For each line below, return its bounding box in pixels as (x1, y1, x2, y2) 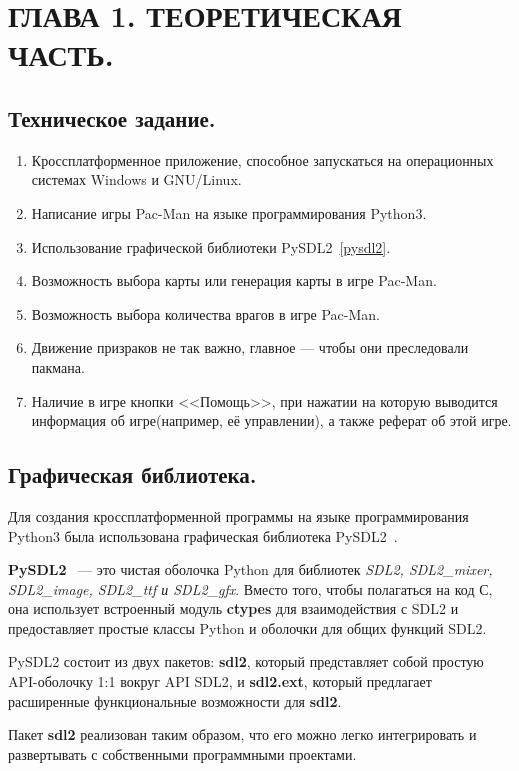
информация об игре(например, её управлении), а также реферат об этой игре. (31, 410, 512, 431)
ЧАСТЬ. (8, 34, 114, 75)
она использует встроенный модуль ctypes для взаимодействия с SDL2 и (8, 598, 459, 619)
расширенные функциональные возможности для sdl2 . (8, 690, 342, 711)
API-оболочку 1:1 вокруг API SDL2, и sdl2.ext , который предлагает (8, 671, 432, 692)
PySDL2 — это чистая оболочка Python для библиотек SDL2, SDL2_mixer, (8, 559, 493, 580)
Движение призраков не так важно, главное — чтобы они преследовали (31, 337, 469, 358)
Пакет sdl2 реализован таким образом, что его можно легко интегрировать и (8, 724, 477, 745)
